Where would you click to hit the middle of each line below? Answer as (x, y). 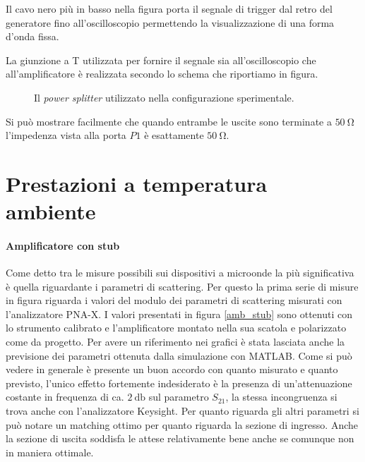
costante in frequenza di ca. (65, 397)
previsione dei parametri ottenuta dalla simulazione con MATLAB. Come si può (179, 355)
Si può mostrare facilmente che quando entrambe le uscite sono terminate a (169, 121)
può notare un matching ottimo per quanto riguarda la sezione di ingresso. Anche (182, 424)
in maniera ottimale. (50, 452)
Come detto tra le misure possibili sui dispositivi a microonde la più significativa (180, 273)
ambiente (51, 211)
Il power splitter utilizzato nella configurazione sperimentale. (164, 97)
